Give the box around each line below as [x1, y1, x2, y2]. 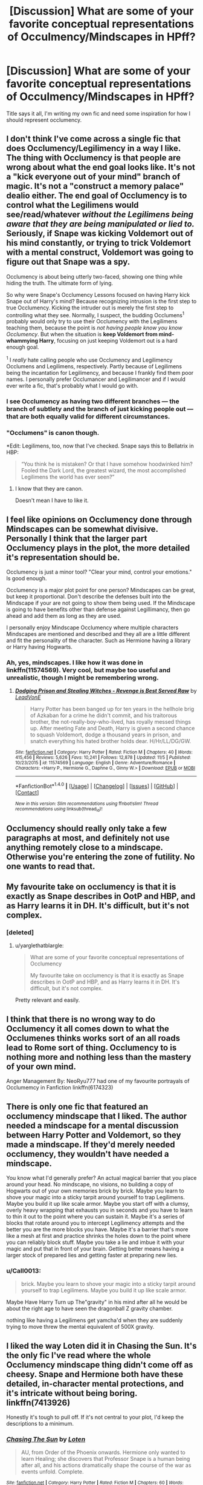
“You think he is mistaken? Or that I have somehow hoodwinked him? [21, 460, 193, 468]
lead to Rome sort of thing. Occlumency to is [6, 1042, 177, 1053]
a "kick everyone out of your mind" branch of [6, 171, 181, 182]
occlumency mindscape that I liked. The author [6, 1111, 187, 1121]
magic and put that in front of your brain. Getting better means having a [6, 1245, 184, 1252]
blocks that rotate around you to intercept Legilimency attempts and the [6, 1219, 185, 1227]
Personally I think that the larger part [6, 533, 147, 543]
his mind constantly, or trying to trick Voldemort [6, 238, 192, 248]
